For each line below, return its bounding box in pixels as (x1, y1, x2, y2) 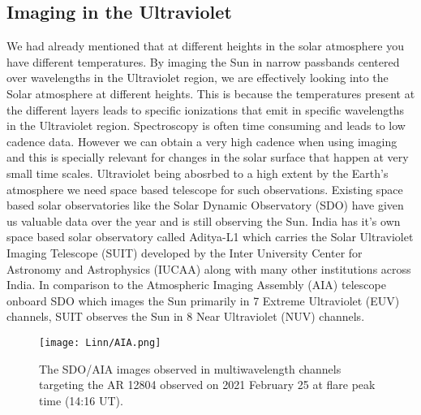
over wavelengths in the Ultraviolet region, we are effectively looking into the (6, 69, 389, 86)
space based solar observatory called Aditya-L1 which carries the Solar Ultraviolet (6, 228, 414, 245)
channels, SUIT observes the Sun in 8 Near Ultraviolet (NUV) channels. (6, 308, 365, 325)
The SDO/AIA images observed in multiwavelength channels (39, 360, 342, 377)
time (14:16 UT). (39, 391, 123, 409)
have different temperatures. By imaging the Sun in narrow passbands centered (6, 53, 400, 70)
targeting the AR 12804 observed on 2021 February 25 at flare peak (39, 376, 376, 393)
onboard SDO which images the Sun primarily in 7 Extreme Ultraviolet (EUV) (6, 292, 400, 309)
